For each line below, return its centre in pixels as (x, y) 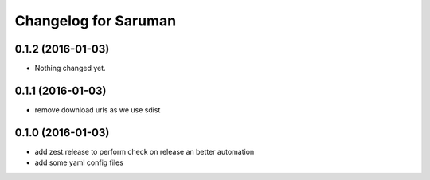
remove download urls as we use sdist (98, 110)
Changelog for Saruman (96, 21)
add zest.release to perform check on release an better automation (145, 151)
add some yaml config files (79, 162)
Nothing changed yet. (70, 68)
